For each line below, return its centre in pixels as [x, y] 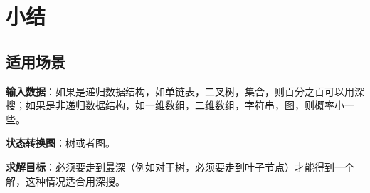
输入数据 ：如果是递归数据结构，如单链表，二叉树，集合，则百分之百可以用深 [185, 91]
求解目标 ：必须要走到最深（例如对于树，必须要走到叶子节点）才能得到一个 [180, 166]
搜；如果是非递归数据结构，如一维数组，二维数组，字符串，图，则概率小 [175, 105]
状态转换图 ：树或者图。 [60, 143]
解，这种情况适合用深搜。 [65, 181]
